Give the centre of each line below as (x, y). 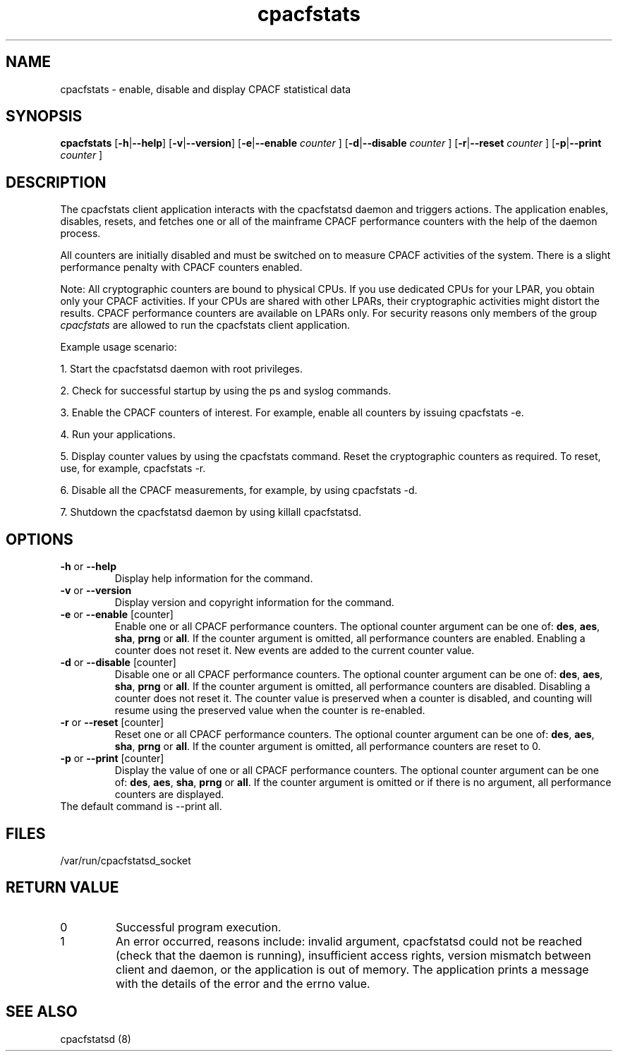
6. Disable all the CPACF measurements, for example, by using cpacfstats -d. (239, 490)
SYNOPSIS (44, 116)
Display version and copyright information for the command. (254, 603)
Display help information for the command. (214, 579)
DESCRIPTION (56, 182)
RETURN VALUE (62, 888)
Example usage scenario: (119, 347)
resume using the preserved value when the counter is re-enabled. (270, 711)
